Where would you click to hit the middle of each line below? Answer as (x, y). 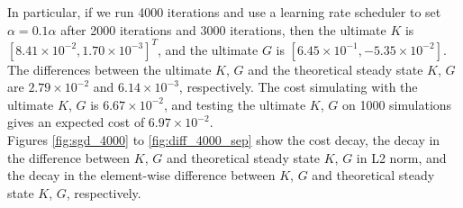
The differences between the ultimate (109, 69)
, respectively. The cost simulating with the (298, 87)
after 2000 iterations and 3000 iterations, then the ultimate (223, 29)
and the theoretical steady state (336, 69)
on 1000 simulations (397, 104)
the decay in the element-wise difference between (141, 175)
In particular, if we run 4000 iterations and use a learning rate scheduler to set (224, 12)
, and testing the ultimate (235, 104)
